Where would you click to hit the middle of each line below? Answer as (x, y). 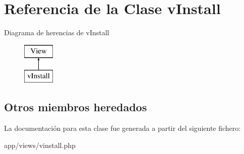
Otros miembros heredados (76, 107)
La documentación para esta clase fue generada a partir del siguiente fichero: (123, 128)
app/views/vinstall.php (40, 145)
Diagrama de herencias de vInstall (57, 32)
